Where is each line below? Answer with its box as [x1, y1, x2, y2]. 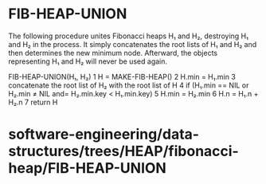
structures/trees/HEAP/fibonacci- [8, 143, 239, 160]
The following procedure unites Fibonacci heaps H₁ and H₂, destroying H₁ [8, 31, 248, 41]
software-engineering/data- [8, 125, 200, 143]
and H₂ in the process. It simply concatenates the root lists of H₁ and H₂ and [8, 39, 257, 49]
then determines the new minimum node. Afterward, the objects [8, 48, 217, 57]
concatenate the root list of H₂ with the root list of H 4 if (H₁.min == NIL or [8, 80, 249, 90]
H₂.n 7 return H [8, 97, 58, 107]
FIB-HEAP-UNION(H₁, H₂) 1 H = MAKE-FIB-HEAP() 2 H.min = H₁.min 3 [8, 72, 237, 81]
